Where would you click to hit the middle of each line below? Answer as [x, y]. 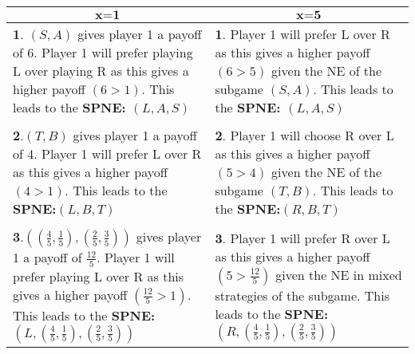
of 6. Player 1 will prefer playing [103, 52]
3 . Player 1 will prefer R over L [302, 238]
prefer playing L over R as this [99, 276]
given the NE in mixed [339, 274]
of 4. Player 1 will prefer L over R [107, 153]
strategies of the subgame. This [302, 295]
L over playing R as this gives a [101, 71]
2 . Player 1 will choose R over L [304, 135]
